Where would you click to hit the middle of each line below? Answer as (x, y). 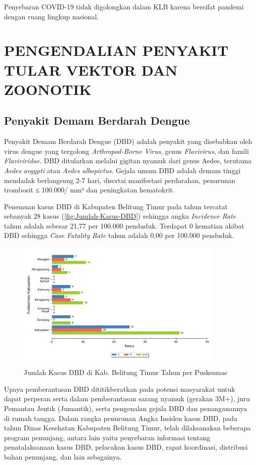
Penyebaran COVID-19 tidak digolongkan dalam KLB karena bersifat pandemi (124, 6)
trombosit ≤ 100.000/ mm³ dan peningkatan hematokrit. (89, 190)
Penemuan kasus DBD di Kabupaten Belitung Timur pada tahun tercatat (116, 206)
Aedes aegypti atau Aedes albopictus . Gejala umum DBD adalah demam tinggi (122, 170)
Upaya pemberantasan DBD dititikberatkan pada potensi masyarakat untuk (120, 389)
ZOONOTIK (48, 89)
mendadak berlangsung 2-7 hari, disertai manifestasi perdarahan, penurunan (120, 180)
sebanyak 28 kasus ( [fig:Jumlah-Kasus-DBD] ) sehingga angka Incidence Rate (120, 216)
